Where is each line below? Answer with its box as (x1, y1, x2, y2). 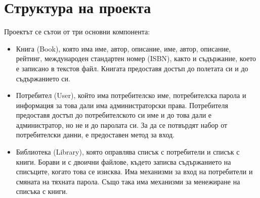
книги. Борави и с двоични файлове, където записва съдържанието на (16, 156, 231, 167)
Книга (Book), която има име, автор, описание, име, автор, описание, (16, 43, 231, 54)
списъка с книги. (16, 186, 68, 196)
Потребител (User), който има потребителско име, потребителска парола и (16, 90, 246, 101)
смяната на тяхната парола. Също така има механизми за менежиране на (16, 176, 240, 186)
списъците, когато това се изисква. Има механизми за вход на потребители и (16, 166, 253, 177)
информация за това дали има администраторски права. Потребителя (16, 100, 228, 110)
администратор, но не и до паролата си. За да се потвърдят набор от (16, 119, 228, 130)
